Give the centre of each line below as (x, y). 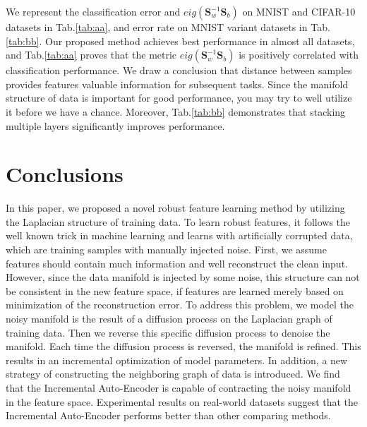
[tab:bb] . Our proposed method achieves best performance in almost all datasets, (180, 41)
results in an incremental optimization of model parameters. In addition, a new (177, 360)
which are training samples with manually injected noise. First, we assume (166, 249)
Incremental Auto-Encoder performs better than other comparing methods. (168, 415)
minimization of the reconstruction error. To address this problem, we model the (180, 305)
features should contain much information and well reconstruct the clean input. (177, 263)
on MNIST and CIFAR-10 (299, 11)
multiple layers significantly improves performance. (115, 125)
